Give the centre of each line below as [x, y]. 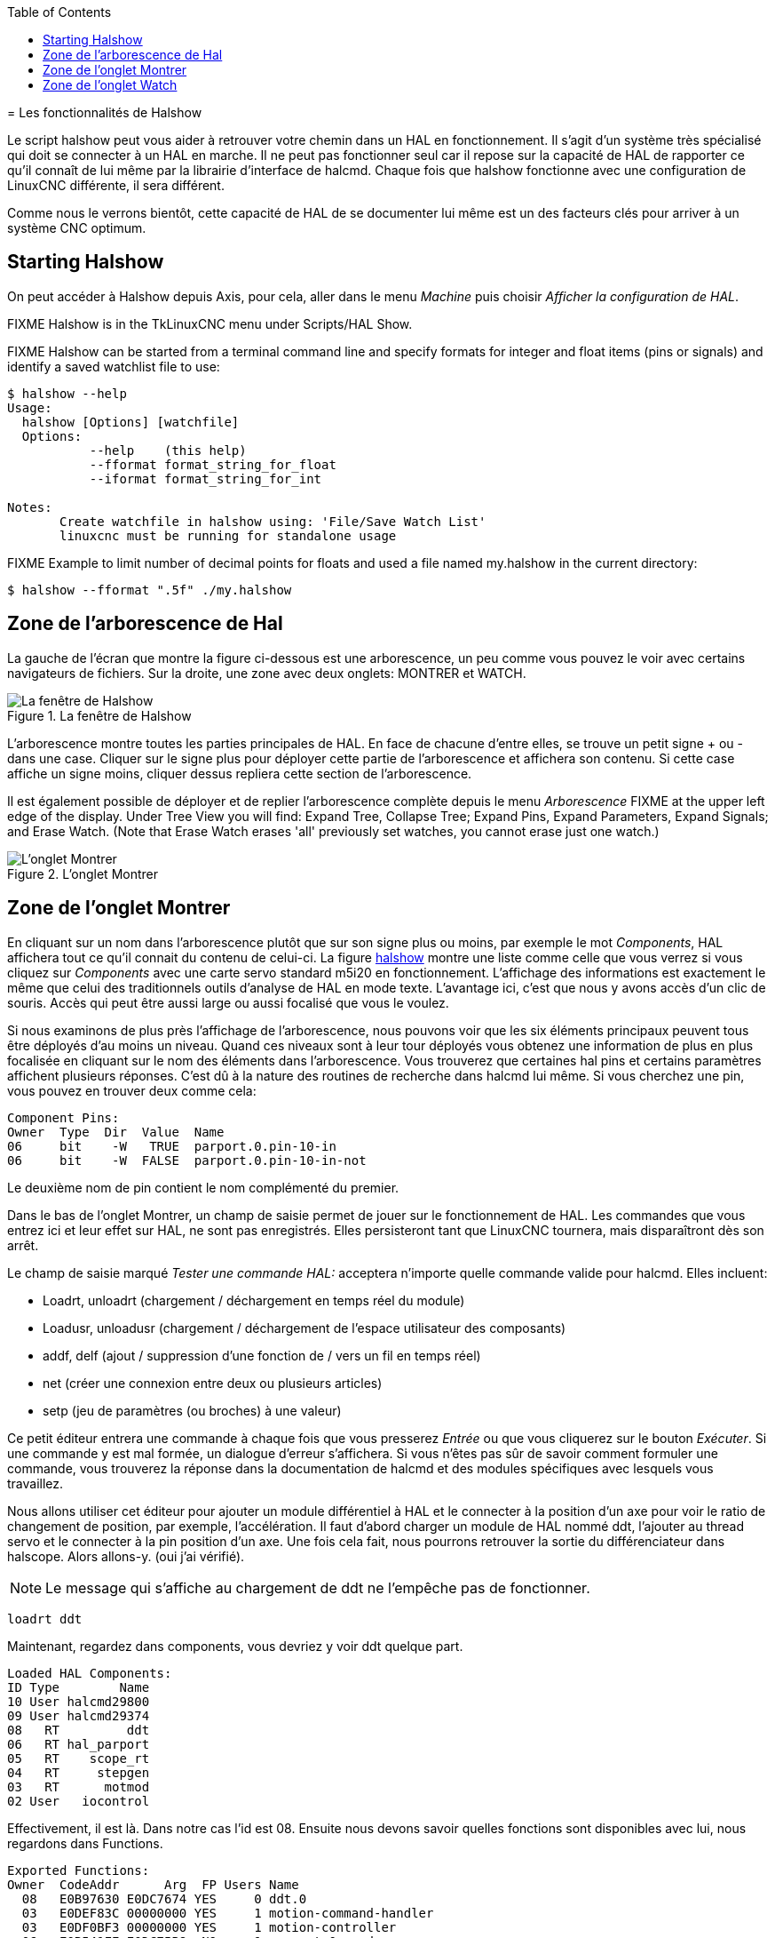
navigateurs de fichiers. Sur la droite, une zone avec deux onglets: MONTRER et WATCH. [267, 673]
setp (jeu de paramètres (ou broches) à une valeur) [192, 1410]
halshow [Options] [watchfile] [130, 422]
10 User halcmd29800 [79, 1701]
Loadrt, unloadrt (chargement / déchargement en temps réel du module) [254, 1300]
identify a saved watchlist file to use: [114, 366]
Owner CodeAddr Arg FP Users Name [153, 1884]
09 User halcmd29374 [79, 1715]
